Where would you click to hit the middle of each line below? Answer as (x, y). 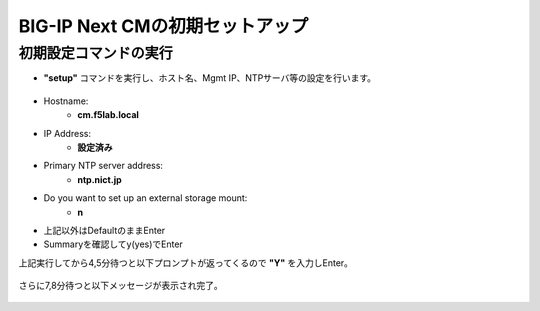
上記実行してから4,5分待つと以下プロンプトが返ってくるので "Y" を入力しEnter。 (186, 262)
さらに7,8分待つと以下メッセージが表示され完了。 (121, 286)
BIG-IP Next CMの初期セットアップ (163, 26)
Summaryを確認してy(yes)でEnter (113, 244)
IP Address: (67, 133)
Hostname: (66, 101)
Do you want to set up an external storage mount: (145, 198)
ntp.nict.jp (99, 179)
